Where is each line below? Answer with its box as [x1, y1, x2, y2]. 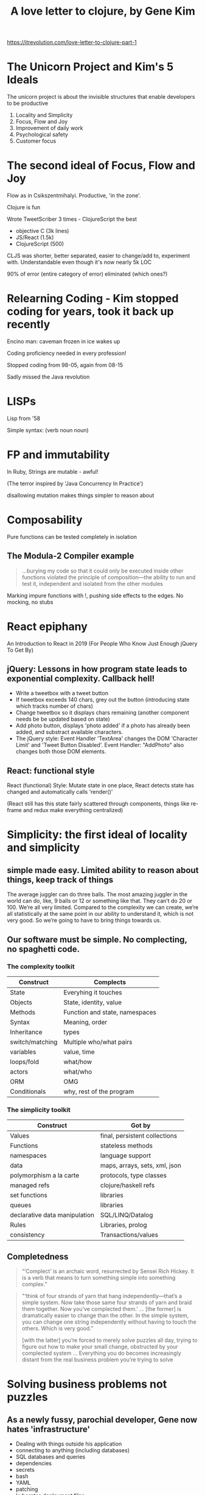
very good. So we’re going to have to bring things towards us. [7, 916, 162, 924]
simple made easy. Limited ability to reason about [7, 865, 199, 876]
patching [15, 1485, 38, 1493]
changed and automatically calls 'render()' [7, 788, 113, 796]
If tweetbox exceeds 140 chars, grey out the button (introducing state [15, 696, 190, 704]
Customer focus [15, 137, 57, 145]
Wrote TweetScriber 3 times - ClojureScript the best [7, 215, 137, 223]
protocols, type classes [100, 1171, 167, 1180]
